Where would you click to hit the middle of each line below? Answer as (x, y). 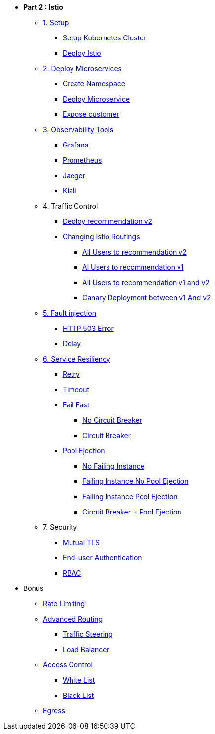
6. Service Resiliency (77, 359)
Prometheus (82, 160)
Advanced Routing (73, 619)
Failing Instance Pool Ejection (130, 496)
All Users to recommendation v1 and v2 (146, 282)
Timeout (76, 389)
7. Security (60, 527)
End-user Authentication (102, 558)
